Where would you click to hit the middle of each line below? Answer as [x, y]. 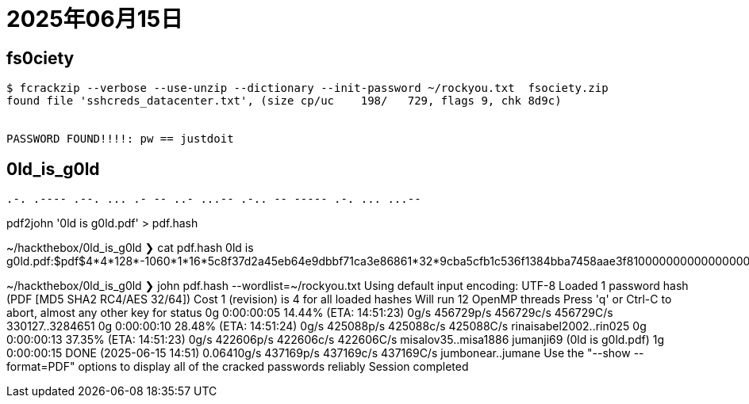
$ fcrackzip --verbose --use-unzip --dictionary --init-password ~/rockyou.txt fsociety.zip [307, 88]
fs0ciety [40, 58]
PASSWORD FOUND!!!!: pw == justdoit [120, 139]
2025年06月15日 [95, 19]
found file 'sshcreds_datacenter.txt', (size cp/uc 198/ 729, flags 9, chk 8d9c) [284, 101]
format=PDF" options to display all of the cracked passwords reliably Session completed [238, 367]
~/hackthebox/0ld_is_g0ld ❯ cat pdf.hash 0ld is [130, 248]
